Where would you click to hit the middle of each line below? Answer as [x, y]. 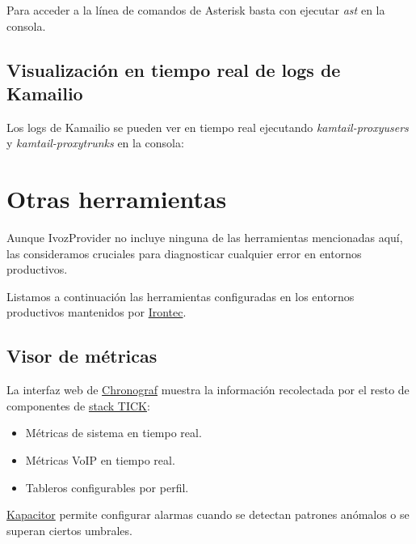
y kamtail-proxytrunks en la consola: [95, 143]
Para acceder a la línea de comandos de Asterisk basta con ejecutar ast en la [196, 10]
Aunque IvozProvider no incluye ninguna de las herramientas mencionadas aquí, [205, 238]
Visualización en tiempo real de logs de [174, 69]
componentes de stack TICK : [78, 405]
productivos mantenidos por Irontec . [97, 312]
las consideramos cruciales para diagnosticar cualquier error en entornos [184, 253]
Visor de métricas [82, 356]
